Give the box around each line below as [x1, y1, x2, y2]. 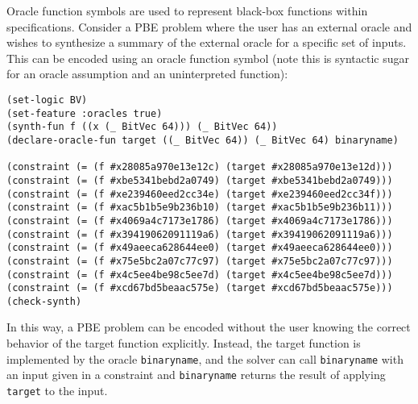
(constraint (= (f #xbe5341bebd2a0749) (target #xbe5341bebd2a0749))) [6, 174, 393, 186]
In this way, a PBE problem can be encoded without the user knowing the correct [6, 319, 411, 335]
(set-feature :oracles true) [6, 107, 163, 119]
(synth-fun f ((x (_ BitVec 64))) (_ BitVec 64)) [6, 121, 278, 133]
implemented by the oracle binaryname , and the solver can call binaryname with [6, 350, 404, 367]
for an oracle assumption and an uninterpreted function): [6, 65, 288, 82]
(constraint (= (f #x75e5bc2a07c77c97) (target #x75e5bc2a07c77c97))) [6, 255, 393, 267]
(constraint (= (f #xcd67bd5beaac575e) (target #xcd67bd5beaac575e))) [6, 282, 393, 294]
